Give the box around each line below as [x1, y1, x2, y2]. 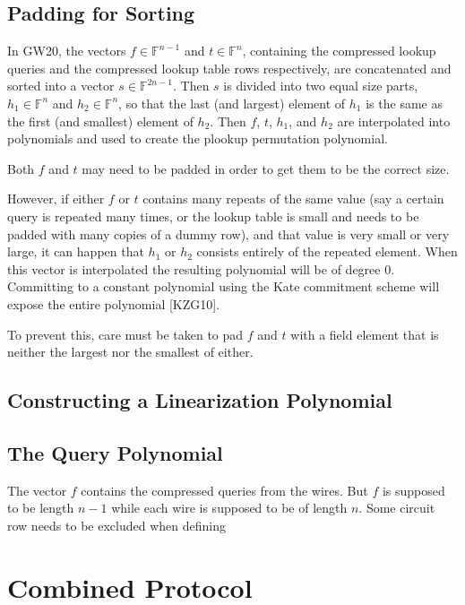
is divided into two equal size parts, [223, 76, 418, 95]
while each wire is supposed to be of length [111, 498, 348, 517]
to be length [7, 498, 74, 517]
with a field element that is [290, 324, 439, 343]
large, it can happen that [7, 242, 144, 261]
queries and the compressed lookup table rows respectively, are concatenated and [7, 58, 452, 77]
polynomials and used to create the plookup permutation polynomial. [7, 129, 388, 148]
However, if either [7, 189, 105, 208]
